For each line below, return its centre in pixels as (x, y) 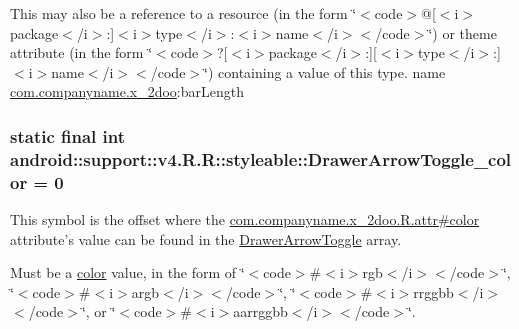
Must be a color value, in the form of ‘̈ (127, 272)
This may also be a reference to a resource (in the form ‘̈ (183, 13)
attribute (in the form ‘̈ (81, 52)
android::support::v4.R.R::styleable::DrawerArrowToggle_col (261, 158)
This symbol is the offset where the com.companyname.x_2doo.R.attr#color (245, 219)
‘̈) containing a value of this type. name (325, 71)
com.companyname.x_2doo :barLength (127, 91)
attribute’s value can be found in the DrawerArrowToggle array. (206, 238)
